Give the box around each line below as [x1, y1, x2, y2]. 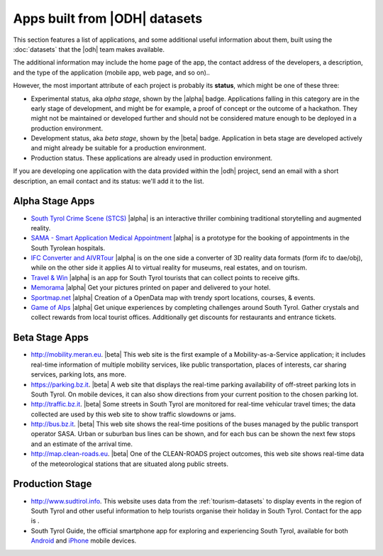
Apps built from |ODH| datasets [13, 11, 203, 26]
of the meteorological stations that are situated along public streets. [30, 460, 228, 468]
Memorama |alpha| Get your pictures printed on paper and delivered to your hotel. [30, 284, 271, 292]
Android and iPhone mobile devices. [30, 536, 137, 545]
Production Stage [13, 478, 92, 490]
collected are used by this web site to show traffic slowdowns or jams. [30, 410, 236, 418]
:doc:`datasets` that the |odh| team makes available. [13, 45, 165, 53]
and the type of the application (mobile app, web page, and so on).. [13, 68, 211, 77]
